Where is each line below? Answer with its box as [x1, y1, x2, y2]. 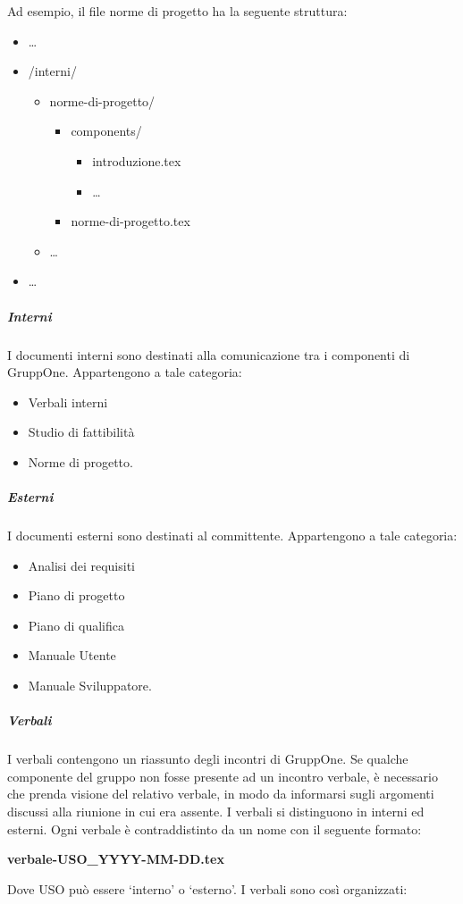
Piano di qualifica [28, 615, 124, 634]
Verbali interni [28, 392, 108, 411]
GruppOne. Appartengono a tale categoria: [7, 363, 242, 381]
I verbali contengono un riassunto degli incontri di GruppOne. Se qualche [7, 749, 408, 768]
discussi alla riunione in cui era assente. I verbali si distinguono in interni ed [7, 801, 425, 820]
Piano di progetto [28, 586, 125, 605]
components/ [71, 121, 142, 140]
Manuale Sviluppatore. [28, 676, 152, 694]
